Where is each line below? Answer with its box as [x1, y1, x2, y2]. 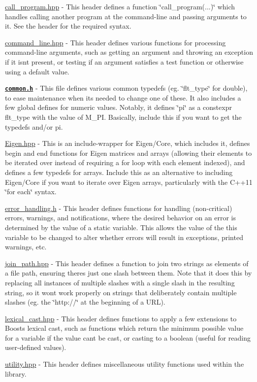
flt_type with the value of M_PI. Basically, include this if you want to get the [5, 112, 242, 122]
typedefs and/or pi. [5, 121, 63, 132]
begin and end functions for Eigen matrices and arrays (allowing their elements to [5, 147, 252, 158]
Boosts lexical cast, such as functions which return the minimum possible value [5, 323, 244, 333]
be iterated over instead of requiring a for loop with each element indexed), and [5, 157, 245, 168]
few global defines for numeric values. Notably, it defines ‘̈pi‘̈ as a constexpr [5, 102, 232, 112]
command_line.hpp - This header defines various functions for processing [5, 37, 226, 47]
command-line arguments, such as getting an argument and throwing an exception [5, 47, 253, 57]
